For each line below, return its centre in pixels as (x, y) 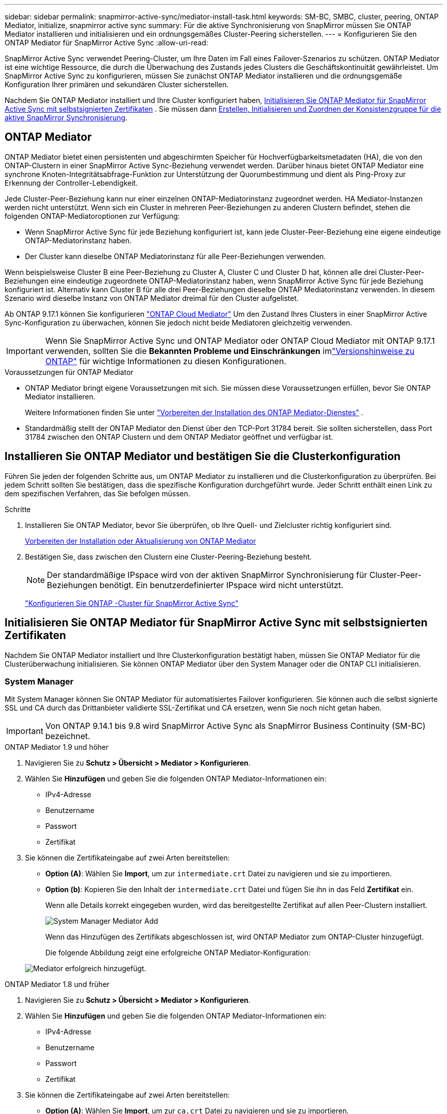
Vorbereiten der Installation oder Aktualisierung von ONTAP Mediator (141, 541)
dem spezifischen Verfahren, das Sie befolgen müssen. (97, 493)
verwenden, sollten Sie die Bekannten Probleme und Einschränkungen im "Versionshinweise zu (230, 351)
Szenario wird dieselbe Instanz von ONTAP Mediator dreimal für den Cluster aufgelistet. (152, 298)
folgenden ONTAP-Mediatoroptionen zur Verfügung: (92, 216)
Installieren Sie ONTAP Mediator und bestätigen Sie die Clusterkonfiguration (203, 457)
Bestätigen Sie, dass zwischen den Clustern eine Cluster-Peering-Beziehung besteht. (168, 556)
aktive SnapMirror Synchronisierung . (66, 118)
